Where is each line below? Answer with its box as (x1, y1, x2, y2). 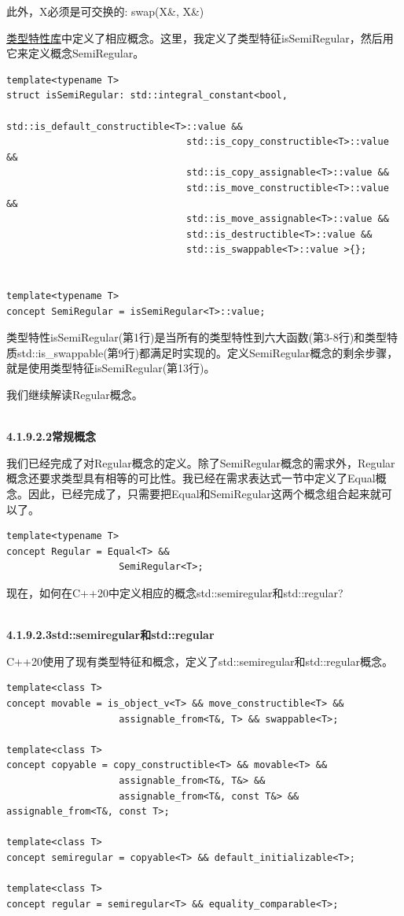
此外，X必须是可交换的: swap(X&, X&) (6, 3, 204, 19)
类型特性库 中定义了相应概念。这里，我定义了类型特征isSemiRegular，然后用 (6, 29, 394, 46)
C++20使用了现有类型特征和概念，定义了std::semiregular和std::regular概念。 (6, 652, 393, 669)
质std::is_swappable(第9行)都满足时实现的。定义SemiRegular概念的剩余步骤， (6, 344, 398, 360)
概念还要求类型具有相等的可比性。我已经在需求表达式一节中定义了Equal (6, 470, 376, 486)
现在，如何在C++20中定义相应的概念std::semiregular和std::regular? (6, 585, 343, 600)
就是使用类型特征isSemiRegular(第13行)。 (6, 360, 215, 376)
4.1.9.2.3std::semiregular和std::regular (6, 626, 215, 643)
